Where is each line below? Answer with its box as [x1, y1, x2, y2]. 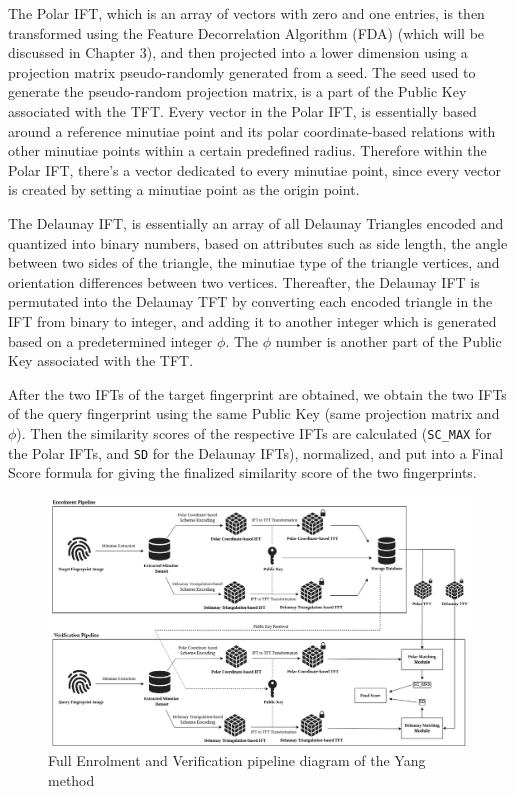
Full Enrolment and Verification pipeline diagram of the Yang [48, 750, 426, 771]
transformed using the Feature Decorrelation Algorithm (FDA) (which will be [8, 22, 485, 43]
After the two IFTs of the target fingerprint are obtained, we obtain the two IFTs [8, 383, 507, 404]
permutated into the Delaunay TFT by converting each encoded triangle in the [8, 291, 493, 312]
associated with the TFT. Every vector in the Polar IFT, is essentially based [8, 100, 477, 121]
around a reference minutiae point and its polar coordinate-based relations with [8, 120, 496, 141]
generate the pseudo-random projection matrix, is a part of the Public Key [8, 81, 467, 102]
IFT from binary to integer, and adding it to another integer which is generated [8, 310, 497, 331]
